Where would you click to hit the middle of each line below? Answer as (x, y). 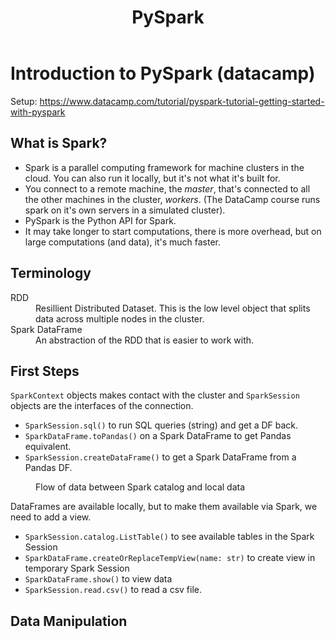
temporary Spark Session (77, 568)
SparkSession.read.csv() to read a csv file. (113, 590)
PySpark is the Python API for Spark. (100, 220)
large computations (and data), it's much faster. (123, 242)
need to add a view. (51, 517)
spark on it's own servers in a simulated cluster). (125, 210)
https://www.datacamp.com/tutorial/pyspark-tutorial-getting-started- (182, 101)
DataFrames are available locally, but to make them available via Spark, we (164, 507)
